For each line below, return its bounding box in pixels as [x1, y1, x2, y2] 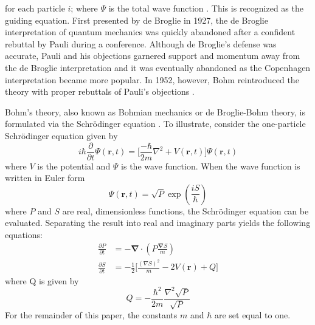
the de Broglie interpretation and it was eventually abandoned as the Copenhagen [5, 61, 311, 74]
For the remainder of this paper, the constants [5, 309, 178, 321]
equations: [5, 228, 43, 241]
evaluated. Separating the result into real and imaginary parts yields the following [5, 216, 311, 229]
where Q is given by [5, 274, 79, 287]
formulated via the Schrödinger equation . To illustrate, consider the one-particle [5, 117, 306, 130]
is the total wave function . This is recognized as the [108, 2, 303, 14]
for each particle [5, 2, 65, 14]
